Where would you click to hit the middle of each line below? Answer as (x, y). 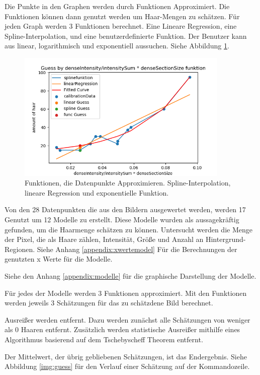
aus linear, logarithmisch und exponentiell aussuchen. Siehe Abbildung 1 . (117, 46)
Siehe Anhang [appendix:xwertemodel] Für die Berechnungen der (137, 249)
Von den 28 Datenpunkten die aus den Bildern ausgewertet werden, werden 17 (125, 209)
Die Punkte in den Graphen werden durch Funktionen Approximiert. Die (117, 6)
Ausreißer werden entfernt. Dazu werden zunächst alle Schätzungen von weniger (127, 319)
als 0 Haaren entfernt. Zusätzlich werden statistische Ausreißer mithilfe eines (122, 329)
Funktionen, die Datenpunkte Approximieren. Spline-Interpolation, (128, 183)
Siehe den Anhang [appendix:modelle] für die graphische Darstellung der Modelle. (131, 276)
